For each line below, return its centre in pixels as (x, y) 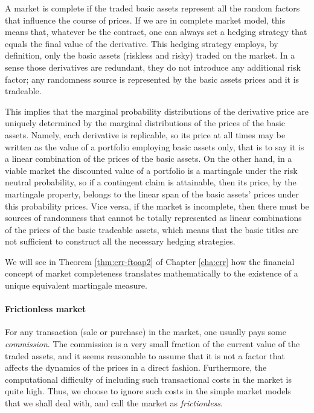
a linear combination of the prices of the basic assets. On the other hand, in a (149, 158)
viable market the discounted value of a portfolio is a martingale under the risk (151, 170)
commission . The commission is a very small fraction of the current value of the (152, 344)
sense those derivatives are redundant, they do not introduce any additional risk (153, 67)
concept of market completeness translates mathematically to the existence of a (152, 273)
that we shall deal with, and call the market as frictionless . (114, 403)
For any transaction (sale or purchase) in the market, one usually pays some (146, 332)
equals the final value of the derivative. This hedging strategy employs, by (142, 43)
